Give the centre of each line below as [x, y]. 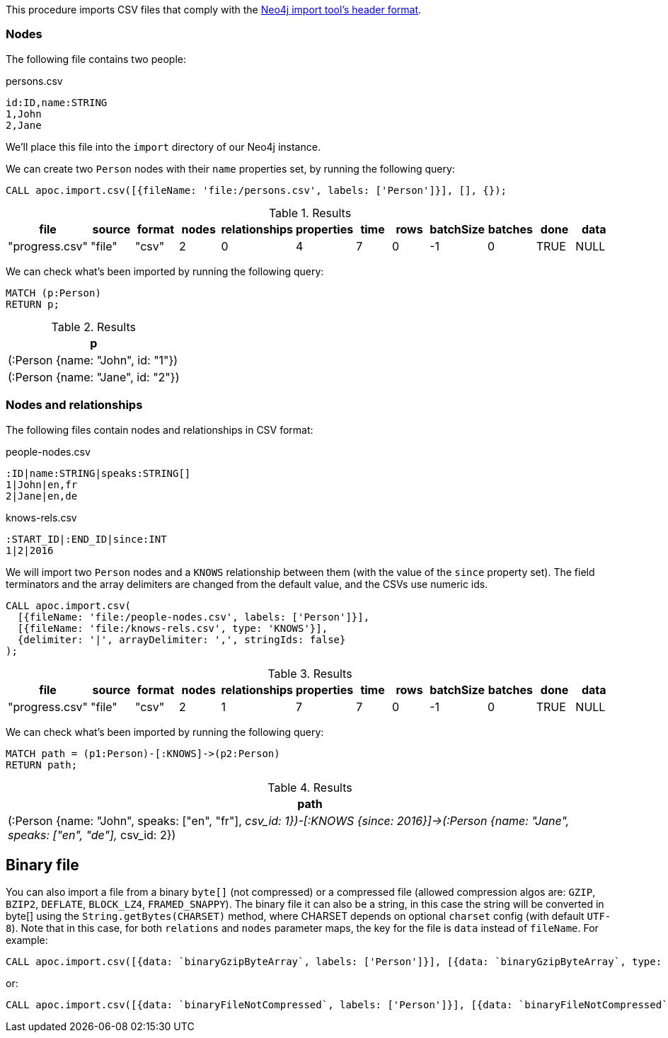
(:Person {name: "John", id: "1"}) [93, 360]
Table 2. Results [93, 327]
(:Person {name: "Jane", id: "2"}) [94, 377]
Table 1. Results [310, 213]
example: [27, 940]
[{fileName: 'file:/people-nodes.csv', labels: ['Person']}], [194, 617]
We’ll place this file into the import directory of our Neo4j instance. [163, 146]
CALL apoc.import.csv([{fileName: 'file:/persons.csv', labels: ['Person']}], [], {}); [257, 190]
